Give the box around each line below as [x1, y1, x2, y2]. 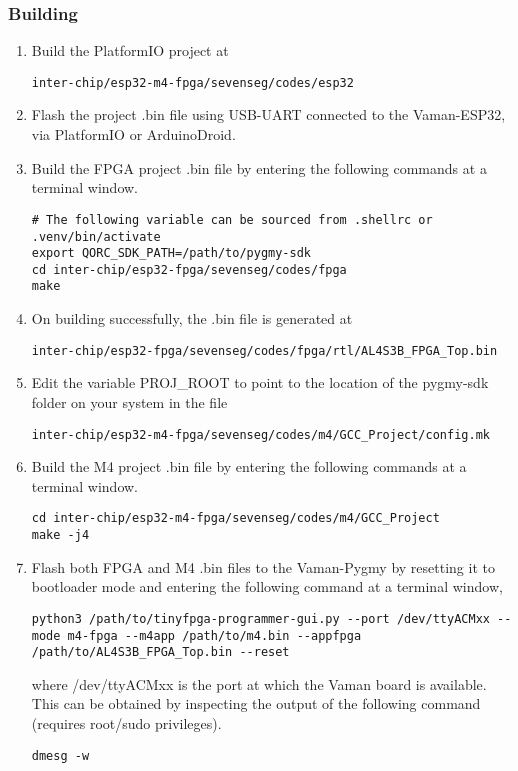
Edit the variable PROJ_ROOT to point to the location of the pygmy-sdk [31, 372, 489, 393]
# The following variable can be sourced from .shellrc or [31, 212, 433, 227]
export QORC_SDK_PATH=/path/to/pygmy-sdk [31, 246, 311, 261]
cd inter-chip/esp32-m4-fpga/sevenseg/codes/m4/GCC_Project [31, 511, 440, 526]
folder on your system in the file [31, 391, 228, 412]
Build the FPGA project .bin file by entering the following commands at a [31, 157, 487, 178]
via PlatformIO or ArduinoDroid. [31, 124, 236, 145]
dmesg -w [31, 748, 90, 763]
